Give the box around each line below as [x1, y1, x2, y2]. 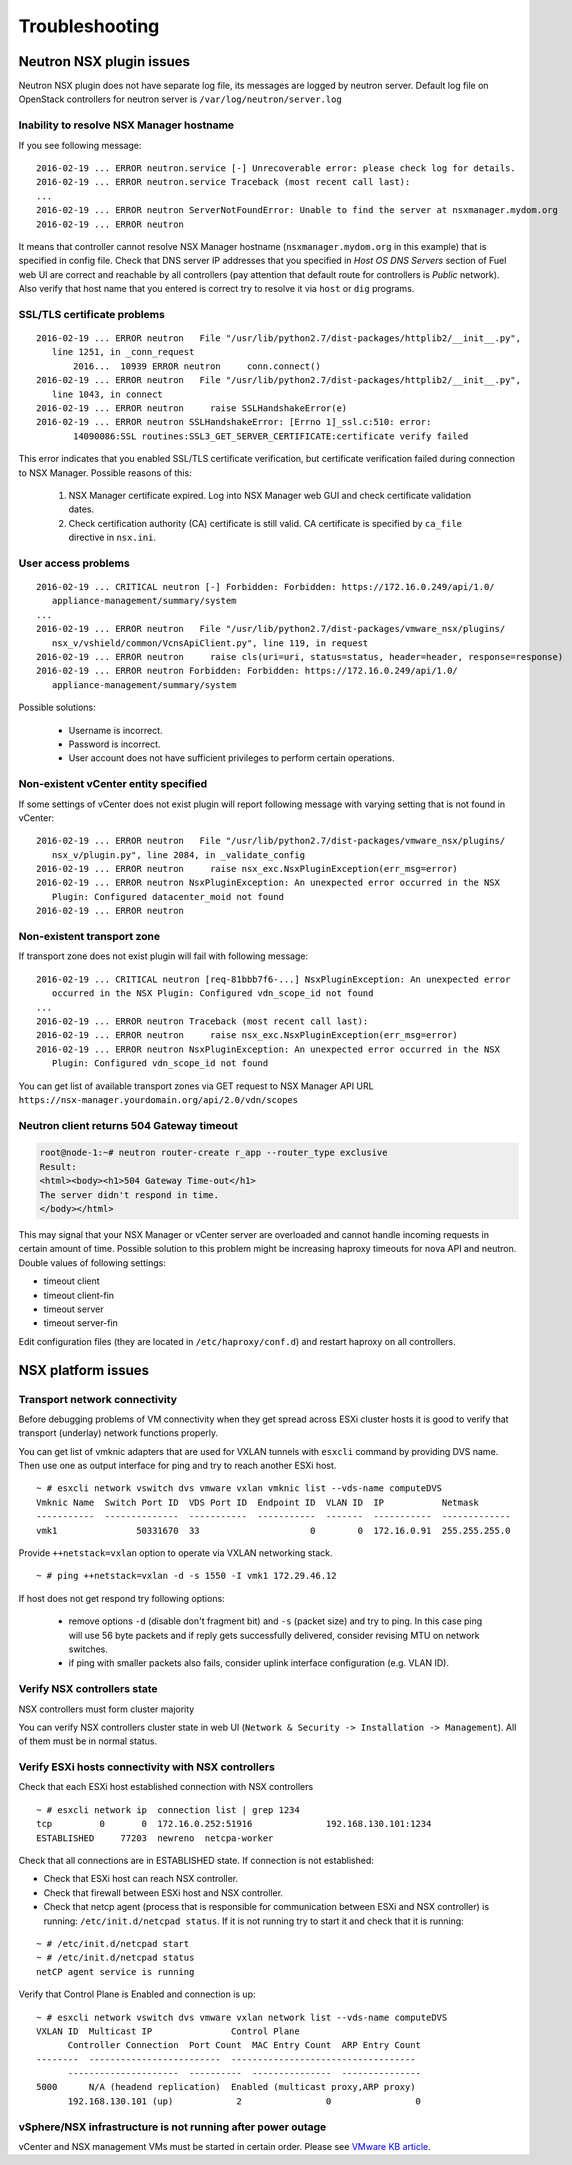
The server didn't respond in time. [39, 1189, 220, 1200]
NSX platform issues [18, 1361, 150, 1379]
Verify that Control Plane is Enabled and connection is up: [18, 1988, 256, 2000]
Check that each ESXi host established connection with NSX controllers [18, 1781, 314, 1793]
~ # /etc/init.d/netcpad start [36, 1938, 190, 1949]
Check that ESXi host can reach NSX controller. [43, 1873, 239, 1885]
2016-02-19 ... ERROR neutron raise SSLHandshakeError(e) [36, 403, 348, 414]
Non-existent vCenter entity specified [18, 777, 208, 791]
